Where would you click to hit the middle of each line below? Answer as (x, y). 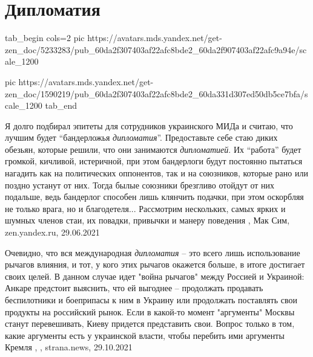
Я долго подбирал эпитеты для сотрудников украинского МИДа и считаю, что (149, 125)
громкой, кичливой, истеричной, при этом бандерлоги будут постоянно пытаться (154, 161)
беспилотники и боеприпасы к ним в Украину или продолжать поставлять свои (151, 300)
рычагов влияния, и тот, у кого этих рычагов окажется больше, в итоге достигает (155, 264)
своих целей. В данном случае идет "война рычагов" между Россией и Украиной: (155, 276)
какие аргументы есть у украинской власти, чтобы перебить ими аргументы (145, 335)
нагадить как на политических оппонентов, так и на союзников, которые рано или (156, 173)
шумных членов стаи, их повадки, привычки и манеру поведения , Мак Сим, (147, 220)
